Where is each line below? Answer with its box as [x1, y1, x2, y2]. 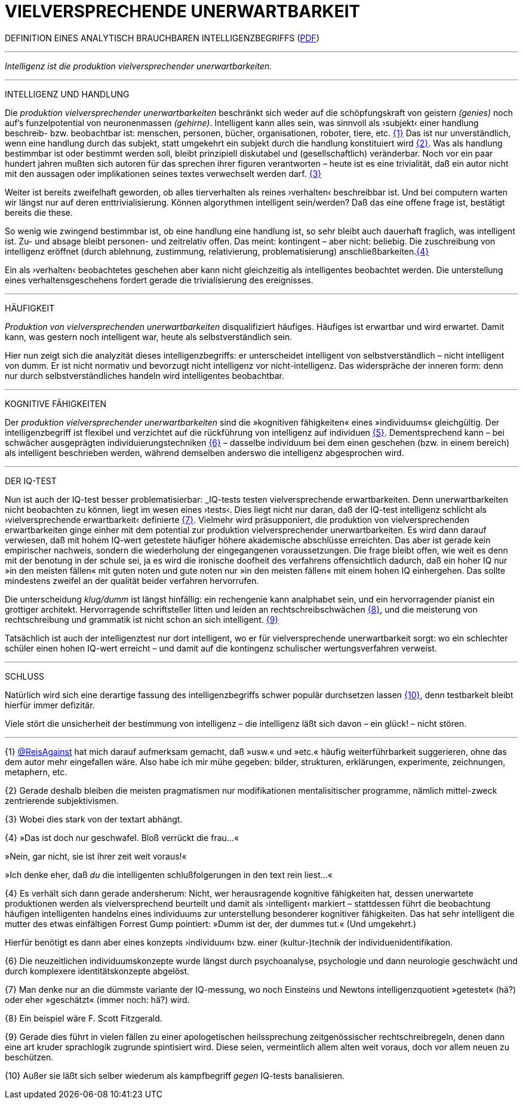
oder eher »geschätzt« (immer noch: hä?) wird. [5, 994, 190, 1005]
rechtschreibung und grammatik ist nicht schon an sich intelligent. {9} [5, 614, 279, 625]
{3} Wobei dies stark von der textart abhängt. [5, 814, 183, 824]
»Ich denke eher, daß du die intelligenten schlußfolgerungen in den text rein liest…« [5, 869, 333, 880]
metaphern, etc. [5, 766, 67, 777]
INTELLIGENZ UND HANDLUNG [5, 88, 130, 99]
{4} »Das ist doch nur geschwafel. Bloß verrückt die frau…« [5, 832, 239, 843]
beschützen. [5, 1051, 54, 1062]
